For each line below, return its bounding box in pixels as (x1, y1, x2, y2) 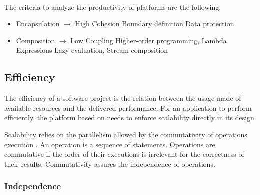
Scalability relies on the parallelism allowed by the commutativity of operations (4, 129, 247, 139)
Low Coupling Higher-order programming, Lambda (70, 35, 227, 45)
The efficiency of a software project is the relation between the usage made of (4, 93, 241, 103)
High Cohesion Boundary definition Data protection (75, 18, 234, 29)
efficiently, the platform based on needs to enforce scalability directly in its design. (4, 112, 256, 123)
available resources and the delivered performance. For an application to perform (4, 102, 252, 113)
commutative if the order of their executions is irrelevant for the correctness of (4, 149, 244, 159)
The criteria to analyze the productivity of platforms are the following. (4, 1, 221, 12)
